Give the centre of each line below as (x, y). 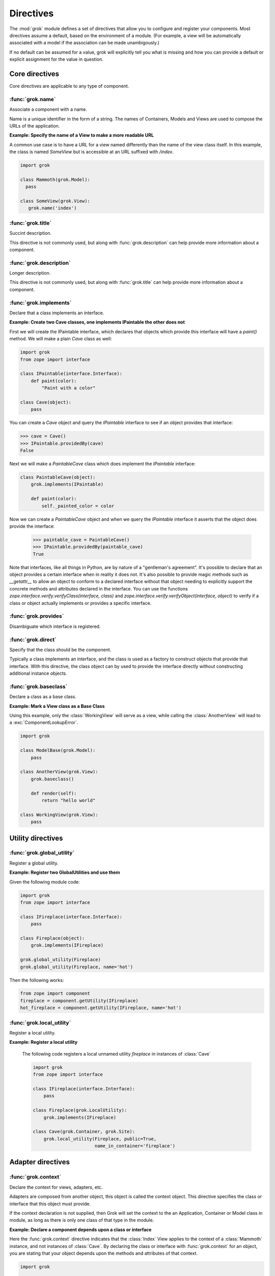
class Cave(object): (46, 402)
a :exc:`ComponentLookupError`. (44, 723)
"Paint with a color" (68, 388)
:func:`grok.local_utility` (40, 1022)
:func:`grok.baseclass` (38, 686)
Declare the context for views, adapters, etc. (56, 1187)
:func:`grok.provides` (37, 616)
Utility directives (36, 838)
